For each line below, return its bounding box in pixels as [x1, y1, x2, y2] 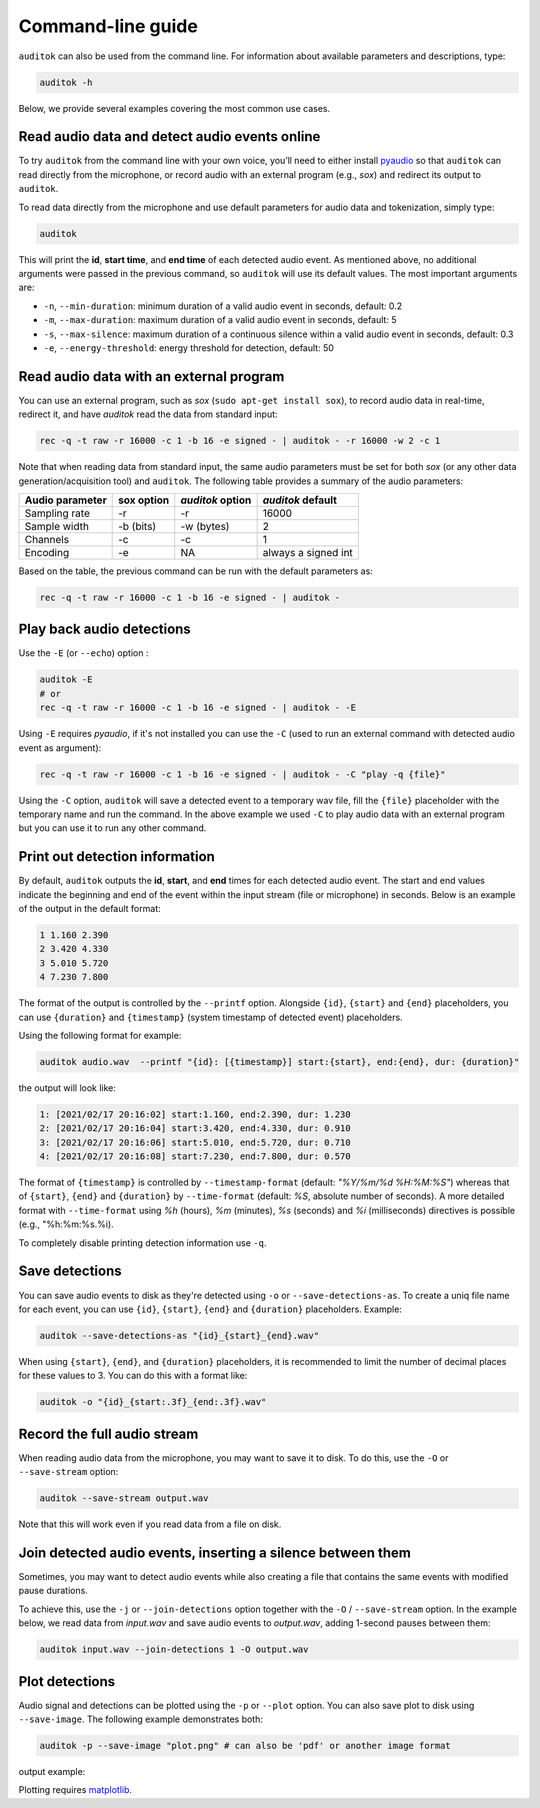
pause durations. [18, 1585, 89, 1597]
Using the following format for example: [18, 1029, 182, 1041]
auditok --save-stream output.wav [39, 1493, 209, 1504]
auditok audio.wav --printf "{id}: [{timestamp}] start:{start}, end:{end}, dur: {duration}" [39, 1056, 520, 1067]
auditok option [180, 493, 252, 507]
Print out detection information [18, 848, 215, 865]
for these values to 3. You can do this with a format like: [18, 1370, 248, 1382]
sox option [118, 493, 170, 507]
